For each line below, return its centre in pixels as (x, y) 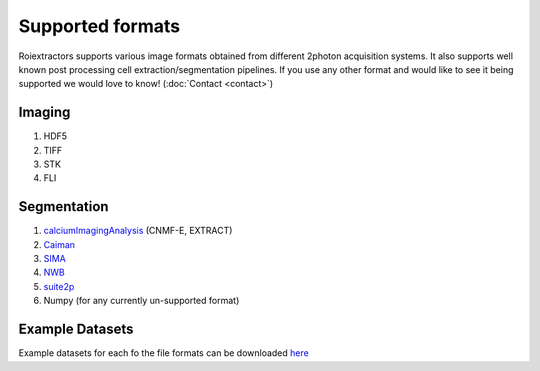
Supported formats (99, 26)
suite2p (59, 286)
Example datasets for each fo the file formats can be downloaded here (163, 353)
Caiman (59, 244)
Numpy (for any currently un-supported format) (141, 301)
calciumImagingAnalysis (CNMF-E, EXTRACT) (138, 231)
